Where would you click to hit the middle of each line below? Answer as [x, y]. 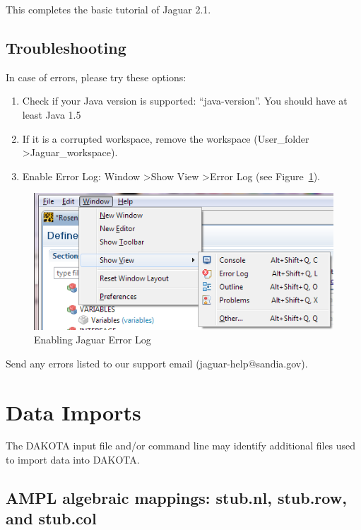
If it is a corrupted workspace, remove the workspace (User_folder [166, 138]
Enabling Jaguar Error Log [93, 340]
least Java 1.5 [52, 114]
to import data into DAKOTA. [73, 460]
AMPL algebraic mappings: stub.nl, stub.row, [176, 498]
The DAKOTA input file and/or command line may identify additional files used [181, 446]
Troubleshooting [66, 47]
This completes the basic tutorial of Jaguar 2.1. [108, 9]
